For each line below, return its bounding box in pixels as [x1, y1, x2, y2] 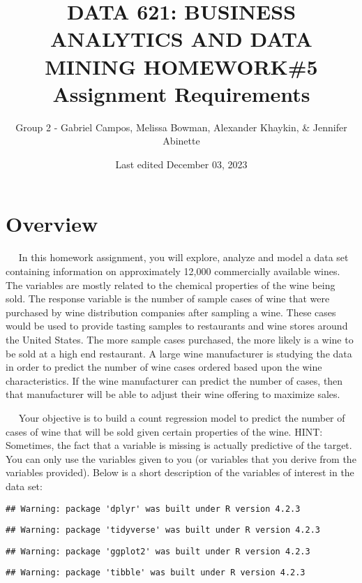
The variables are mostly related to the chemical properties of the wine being [6, 277, 335, 292]
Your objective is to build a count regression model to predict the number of [18, 410, 345, 425]
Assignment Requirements [52, 79, 310, 108]
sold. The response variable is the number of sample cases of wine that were [6, 291, 330, 306]
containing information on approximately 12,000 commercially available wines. [6, 264, 340, 278]
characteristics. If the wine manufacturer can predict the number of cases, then [6, 373, 343, 388]
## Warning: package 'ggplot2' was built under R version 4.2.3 [6, 546, 310, 556]
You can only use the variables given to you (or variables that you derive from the [6, 451, 356, 466]
